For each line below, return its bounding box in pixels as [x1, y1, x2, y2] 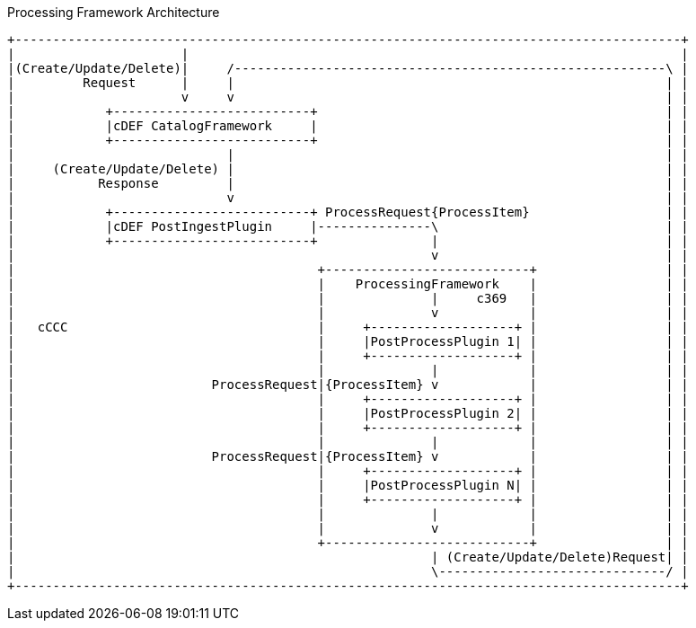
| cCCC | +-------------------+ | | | [7, 320, 689, 334]
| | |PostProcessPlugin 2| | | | [7, 406, 689, 420]
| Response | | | [7, 176, 689, 190]
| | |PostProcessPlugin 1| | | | [7, 334, 689, 349]
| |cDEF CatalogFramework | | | [7, 119, 689, 133]
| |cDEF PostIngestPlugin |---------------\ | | [7, 219, 689, 234]
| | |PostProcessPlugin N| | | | [7, 478, 689, 492]
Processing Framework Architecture [7, 4, 220, 20]
